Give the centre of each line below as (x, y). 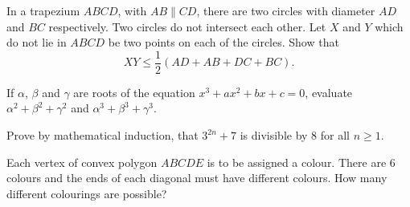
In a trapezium (43, 10)
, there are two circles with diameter (286, 10)
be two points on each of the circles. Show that (223, 42)
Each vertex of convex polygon (82, 162)
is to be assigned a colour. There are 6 (301, 162)
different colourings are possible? (87, 193)
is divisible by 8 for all (295, 135)
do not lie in (37, 42)
